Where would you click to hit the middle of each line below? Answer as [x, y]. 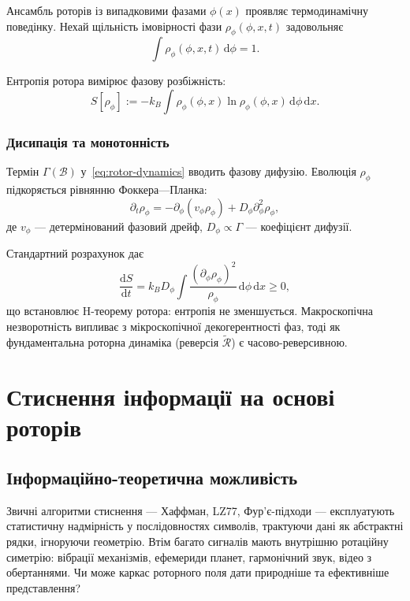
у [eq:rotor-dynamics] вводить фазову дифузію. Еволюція [218, 171]
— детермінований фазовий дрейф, [119, 226]
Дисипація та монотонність [88, 141]
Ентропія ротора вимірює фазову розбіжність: [116, 81]
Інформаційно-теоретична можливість [152, 477]
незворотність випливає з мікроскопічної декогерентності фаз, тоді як [173, 326]
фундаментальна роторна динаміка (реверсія [113, 342]
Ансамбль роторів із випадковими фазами [106, 10]
